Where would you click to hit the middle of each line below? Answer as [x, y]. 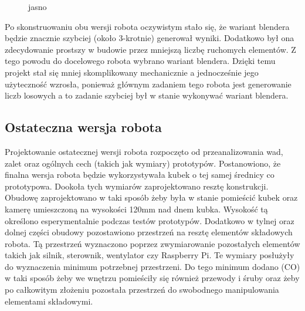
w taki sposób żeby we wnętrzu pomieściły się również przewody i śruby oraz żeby [152, 278]
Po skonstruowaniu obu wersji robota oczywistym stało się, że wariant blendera [147, 26]
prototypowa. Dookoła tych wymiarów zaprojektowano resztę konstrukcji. [137, 186]
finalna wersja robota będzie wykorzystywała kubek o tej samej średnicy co [140, 175]
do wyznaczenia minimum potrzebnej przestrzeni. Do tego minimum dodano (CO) [152, 266]
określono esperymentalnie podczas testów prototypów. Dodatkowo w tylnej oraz [150, 220]
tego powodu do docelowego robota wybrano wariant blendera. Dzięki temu [140, 61]
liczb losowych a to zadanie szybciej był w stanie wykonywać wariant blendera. [147, 95]
